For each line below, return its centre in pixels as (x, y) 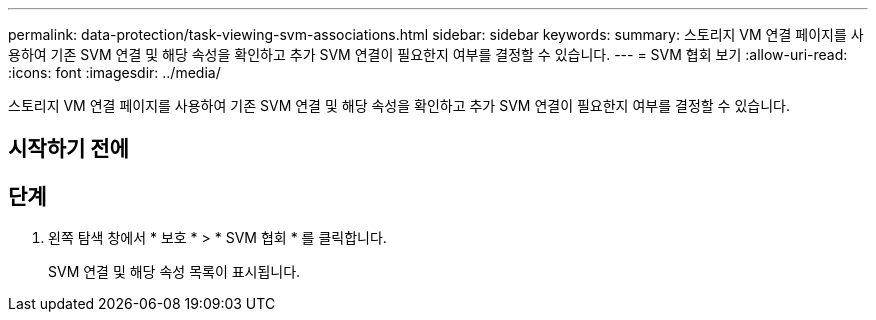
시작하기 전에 (68, 149)
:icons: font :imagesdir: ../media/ (114, 72)
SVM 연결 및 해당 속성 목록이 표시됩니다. (174, 272)
